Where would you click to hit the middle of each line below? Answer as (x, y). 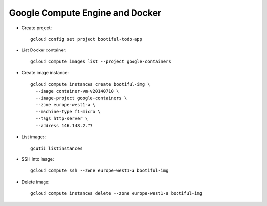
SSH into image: (38, 159)
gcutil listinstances (56, 148)
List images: (34, 137)
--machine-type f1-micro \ (68, 112)
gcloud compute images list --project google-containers (101, 61)
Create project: (37, 28)
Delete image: (36, 182)
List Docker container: (44, 50)
